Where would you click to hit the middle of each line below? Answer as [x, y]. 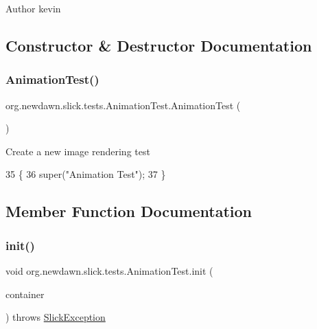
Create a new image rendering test [78, 151]
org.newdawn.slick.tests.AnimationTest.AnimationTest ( [123, 105]
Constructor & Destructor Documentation [159, 45]
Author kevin [33, 8]
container [25, 294]
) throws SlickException [56, 317]
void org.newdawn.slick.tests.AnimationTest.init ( [109, 270]
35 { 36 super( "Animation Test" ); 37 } [86, 174]
